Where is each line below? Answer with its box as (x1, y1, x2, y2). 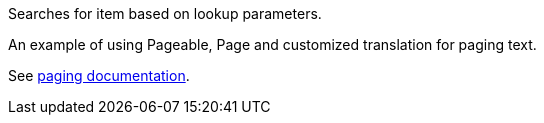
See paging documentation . (8, 67, 190, 84)
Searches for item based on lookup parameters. (8, 5, 322, 22)
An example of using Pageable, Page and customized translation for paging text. (8, 36, 537, 53)
